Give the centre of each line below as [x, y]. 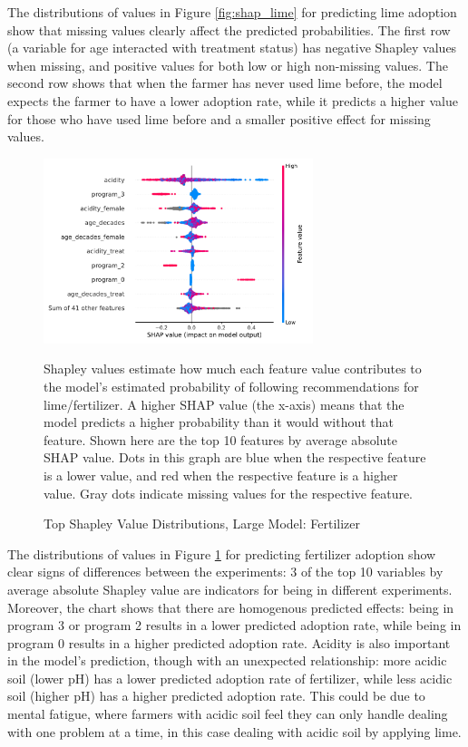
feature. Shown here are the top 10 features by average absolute [220, 439]
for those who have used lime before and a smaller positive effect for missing [219, 118]
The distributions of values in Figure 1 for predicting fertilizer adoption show [222, 553]
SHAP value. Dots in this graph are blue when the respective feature [235, 457]
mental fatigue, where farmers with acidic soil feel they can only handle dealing [228, 714]
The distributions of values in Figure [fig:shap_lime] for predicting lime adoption [232, 12]
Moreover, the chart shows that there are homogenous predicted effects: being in [231, 607]
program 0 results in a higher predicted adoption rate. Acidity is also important [229, 642]
